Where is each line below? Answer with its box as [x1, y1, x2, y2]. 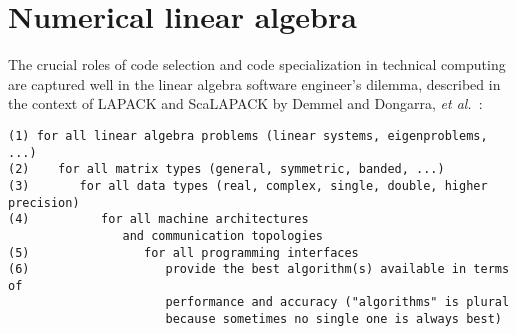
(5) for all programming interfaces [8, 245, 359, 260]
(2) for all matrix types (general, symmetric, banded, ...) [8, 162, 445, 177]
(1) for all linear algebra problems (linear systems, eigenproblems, [8, 128, 488, 143]
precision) [8, 195, 80, 210]
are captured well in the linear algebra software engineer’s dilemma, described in [8, 73, 501, 94]
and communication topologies [122, 228, 323, 243]
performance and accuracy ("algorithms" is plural [165, 295, 510, 310]
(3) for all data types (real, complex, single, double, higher [8, 178, 488, 193]
